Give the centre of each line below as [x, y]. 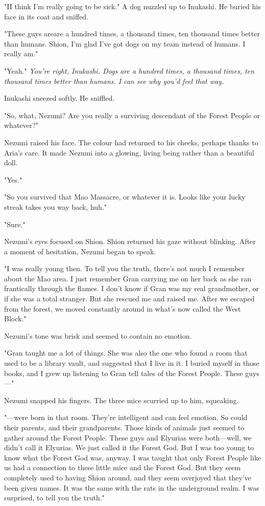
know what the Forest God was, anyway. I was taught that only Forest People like [133, 457]
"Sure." [15, 224]
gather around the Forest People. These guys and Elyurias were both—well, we [128, 437]
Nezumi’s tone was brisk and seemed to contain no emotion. [98, 335]
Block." [15, 318]
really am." [21, 53]
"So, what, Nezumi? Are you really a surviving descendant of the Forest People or [132, 115]
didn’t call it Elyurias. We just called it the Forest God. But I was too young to [129, 447]
